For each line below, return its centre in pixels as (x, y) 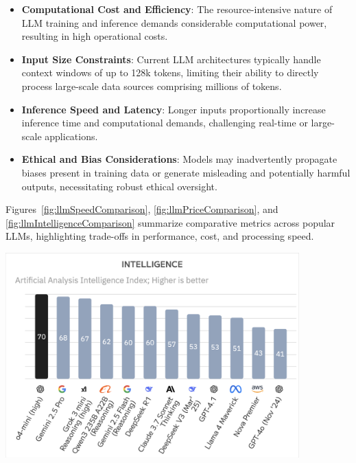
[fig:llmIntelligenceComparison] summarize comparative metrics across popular (170, 222)
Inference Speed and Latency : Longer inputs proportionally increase (174, 109)
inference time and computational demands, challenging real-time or (165, 123)
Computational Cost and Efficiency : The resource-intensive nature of (177, 9)
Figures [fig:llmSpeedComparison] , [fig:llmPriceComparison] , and (142, 209)
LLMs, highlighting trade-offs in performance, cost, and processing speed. (160, 236)
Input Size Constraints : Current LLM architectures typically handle (171, 59)
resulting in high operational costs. (95, 36)
